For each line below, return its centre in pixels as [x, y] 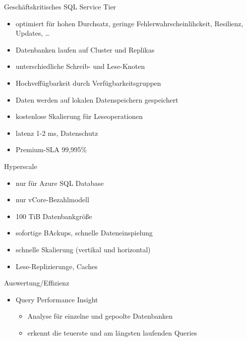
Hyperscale [21, 166]
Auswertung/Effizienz [37, 283]
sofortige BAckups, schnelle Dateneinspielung [84, 233]
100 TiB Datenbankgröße [54, 216]
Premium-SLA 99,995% [51, 149]
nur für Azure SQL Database [60, 183]
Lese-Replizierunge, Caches [57, 266]
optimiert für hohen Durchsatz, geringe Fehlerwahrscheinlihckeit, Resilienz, [129, 23]
